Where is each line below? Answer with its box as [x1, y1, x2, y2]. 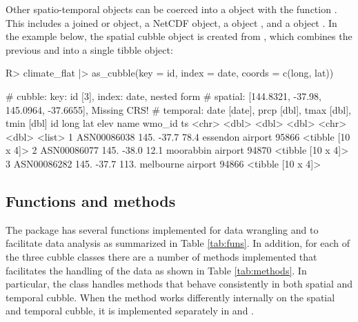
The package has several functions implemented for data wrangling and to [6, 222, 319, 237]
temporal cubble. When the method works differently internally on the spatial [6, 290, 335, 304]
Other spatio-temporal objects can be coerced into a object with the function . [6, 2, 337, 16]
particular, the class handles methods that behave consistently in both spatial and [6, 276, 353, 291]
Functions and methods [6, 190, 176, 211]
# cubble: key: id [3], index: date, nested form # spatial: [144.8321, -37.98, [6, 88, 321, 103]
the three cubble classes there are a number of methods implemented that [6, 249, 317, 263]
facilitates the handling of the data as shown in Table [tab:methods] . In [6, 263, 307, 277]
